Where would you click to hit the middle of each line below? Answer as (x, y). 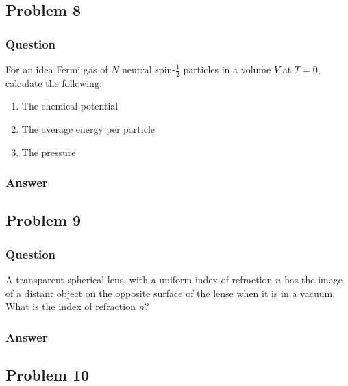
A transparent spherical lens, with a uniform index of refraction (139, 280)
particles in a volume (227, 69)
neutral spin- (149, 69)
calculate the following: (54, 82)
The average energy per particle (88, 129)
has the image (313, 280)
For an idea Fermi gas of (57, 69)
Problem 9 (43, 220)
